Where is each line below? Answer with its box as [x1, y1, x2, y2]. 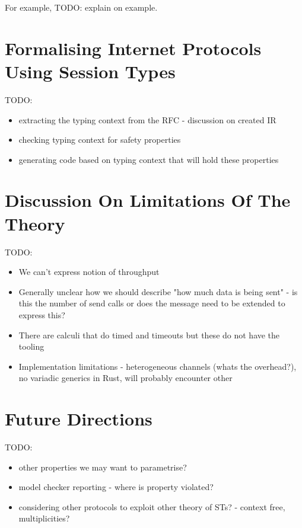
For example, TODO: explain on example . [5, 1, 158, 13]
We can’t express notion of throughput [18, 265, 160, 278]
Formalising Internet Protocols [5, 36, 262, 60]
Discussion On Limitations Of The [5, 188, 291, 212]
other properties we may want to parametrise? [18, 460, 187, 473]
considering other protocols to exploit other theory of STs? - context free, [18, 500, 285, 513]
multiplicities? [18, 512, 70, 524]
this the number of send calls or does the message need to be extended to [18, 297, 285, 309]
